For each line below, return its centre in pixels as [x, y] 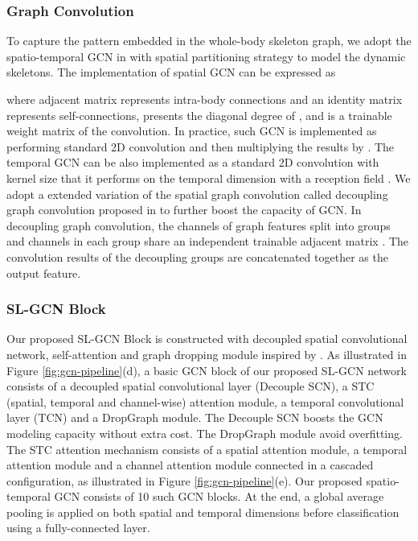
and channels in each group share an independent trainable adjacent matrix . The [208, 241]
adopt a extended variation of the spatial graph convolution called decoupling [197, 194]
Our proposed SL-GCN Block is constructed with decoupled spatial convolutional [207, 339]
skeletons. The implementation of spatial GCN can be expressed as [171, 72]
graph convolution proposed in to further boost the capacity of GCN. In [184, 210]
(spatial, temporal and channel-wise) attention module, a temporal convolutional [205, 401]
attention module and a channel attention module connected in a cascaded [190, 465]
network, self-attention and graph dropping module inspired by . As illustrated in [207, 354]
